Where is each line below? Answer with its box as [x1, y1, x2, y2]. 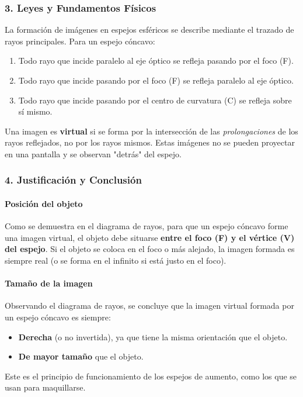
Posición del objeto [5, 198, 83, 209]
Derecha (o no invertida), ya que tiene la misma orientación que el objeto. [18, 330, 288, 343]
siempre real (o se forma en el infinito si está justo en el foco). [5, 254, 227, 266]
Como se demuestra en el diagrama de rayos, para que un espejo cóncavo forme [5, 220, 288, 232]
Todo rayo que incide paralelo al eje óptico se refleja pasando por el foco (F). [18, 54, 294, 67]
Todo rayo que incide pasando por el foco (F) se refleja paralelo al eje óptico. [18, 74, 294, 86]
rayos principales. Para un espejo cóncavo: [5, 34, 155, 47]
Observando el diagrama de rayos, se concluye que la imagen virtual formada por [5, 299, 294, 312]
